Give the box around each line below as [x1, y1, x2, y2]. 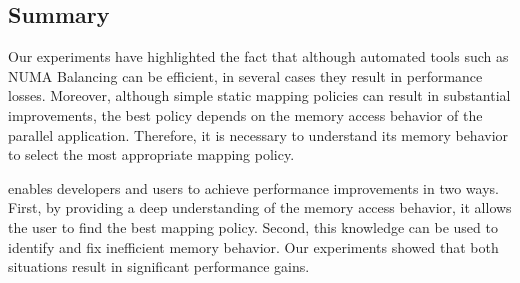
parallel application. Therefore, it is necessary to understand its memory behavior [8, 124, 509, 145]
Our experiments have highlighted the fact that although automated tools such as [8, 46, 509, 67]
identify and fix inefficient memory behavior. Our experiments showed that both [8, 236, 499, 257]
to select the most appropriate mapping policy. [8, 144, 295, 165]
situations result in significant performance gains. [8, 256, 310, 277]
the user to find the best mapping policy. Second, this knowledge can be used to [8, 216, 498, 237]
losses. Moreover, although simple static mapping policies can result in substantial [8, 85, 511, 106]
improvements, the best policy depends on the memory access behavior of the [8, 104, 483, 125]
